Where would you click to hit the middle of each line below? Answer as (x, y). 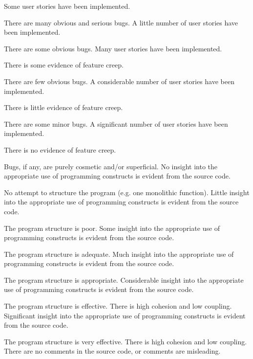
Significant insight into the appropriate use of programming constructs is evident (125, 315)
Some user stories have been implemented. (67, 6)
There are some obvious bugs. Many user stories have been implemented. (113, 48)
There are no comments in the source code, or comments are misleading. (112, 351)
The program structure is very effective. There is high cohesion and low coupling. (126, 341)
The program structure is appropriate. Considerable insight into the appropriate (124, 280)
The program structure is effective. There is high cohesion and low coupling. (118, 306)
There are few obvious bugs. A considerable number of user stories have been (119, 81)
